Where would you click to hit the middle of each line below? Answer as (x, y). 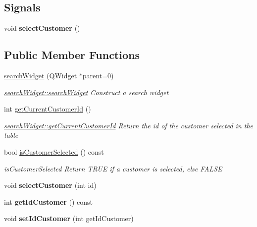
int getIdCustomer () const (48, 201)
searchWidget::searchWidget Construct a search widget (86, 92)
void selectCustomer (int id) (50, 185)
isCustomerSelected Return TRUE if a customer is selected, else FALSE (113, 168)
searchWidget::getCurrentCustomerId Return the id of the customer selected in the (129, 125)
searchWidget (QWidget (41, 75)
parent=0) (98, 75)
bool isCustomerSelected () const (54, 151)
